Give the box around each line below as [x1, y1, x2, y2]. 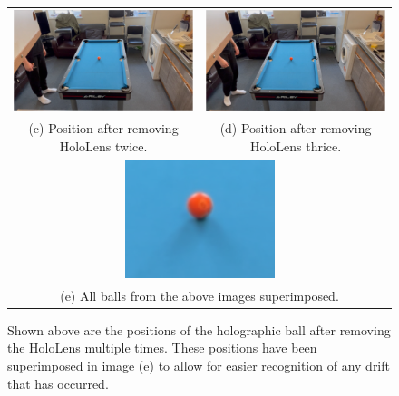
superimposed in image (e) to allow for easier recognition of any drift [7, 355, 390, 374]
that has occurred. [7, 373, 109, 392]
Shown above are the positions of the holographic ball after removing [7, 320, 391, 339]
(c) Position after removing [28, 119, 179, 138]
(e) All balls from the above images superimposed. [60, 285, 339, 304]
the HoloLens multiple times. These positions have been [7, 338, 317, 357]
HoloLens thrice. [249, 137, 342, 156]
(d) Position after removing [219, 119, 372, 138]
